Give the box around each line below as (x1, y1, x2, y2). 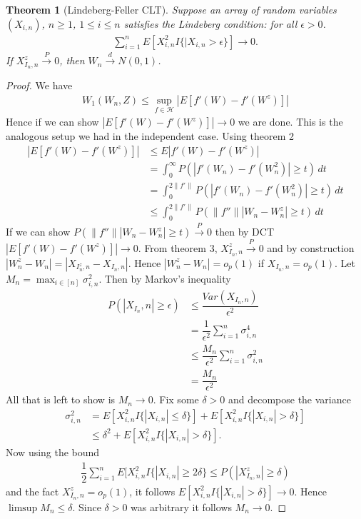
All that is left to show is (6, 392, 116, 407)
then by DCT (215, 224, 274, 239)
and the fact (6, 483, 59, 498)
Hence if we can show (6, 114, 99, 129)
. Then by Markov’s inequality (98, 271, 231, 286)
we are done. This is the (238, 114, 343, 129)
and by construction (267, 240, 355, 255)
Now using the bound (6, 445, 100, 459)
